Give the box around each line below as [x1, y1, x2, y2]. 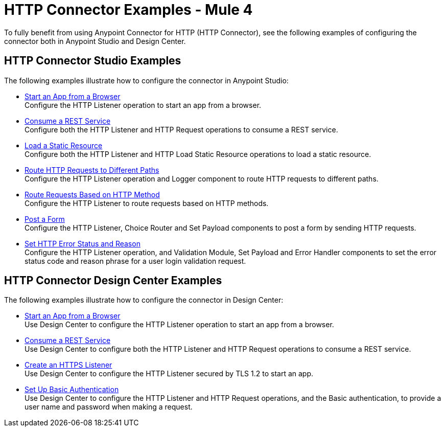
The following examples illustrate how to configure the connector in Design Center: [4, 296, 284, 305]
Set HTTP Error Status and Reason [25, 239, 140, 248]
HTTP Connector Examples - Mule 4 [4, 1, 253, 18]
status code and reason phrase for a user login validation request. [25, 256, 246, 265]
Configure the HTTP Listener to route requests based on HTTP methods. [25, 198, 269, 208]
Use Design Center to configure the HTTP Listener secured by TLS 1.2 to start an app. [25, 369, 314, 378]
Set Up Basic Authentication [25, 385, 119, 394]
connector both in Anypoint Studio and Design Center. [4, 36, 186, 46]
